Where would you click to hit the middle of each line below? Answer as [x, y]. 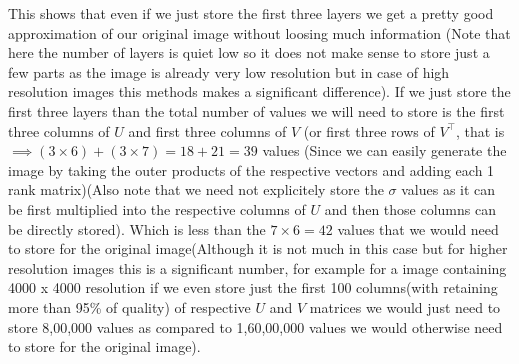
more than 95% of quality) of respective [129, 306]
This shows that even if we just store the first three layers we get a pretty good [251, 13]
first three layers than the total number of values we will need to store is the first [256, 110]
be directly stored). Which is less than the [137, 228]
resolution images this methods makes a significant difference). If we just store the [259, 91]
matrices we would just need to [405, 306]
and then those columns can [410, 208]
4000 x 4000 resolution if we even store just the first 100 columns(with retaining [253, 287]
